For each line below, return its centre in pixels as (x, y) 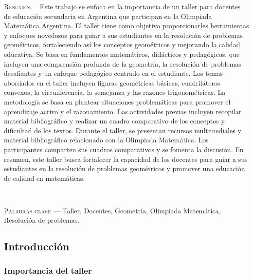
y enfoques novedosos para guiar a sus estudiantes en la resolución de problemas (123, 35)
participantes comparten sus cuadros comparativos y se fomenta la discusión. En (124, 149)
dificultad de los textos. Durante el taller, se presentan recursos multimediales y (123, 130)
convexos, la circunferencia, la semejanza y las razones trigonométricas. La (115, 92)
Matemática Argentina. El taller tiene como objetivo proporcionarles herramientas (126, 26)
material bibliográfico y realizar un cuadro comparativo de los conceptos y (114, 121)
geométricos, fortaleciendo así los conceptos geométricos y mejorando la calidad (122, 44)
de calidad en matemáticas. (45, 178)
